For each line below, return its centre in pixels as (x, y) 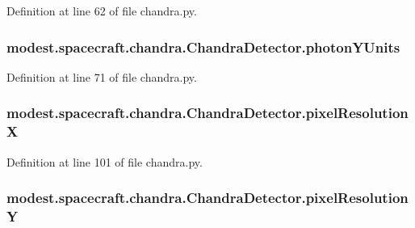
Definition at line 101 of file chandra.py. (105, 161)
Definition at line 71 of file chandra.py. (102, 76)
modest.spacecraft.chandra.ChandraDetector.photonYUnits (203, 46)
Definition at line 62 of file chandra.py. (102, 11)
